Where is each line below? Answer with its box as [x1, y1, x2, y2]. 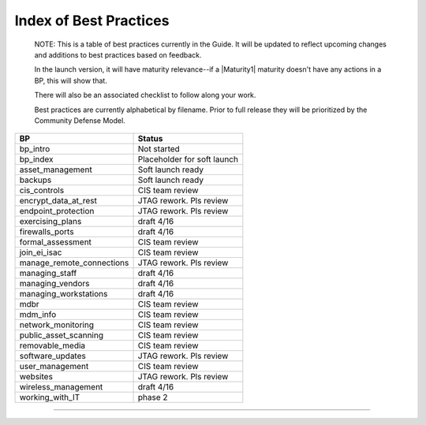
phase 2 [137, 392, 169, 403]
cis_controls [19, 185, 65, 196]
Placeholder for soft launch [137, 154, 238, 165]
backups [19, 174, 52, 185]
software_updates [19, 351, 86, 362]
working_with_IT [19, 392, 80, 403]
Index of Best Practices [14, 12, 170, 29]
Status [137, 133, 163, 144]
